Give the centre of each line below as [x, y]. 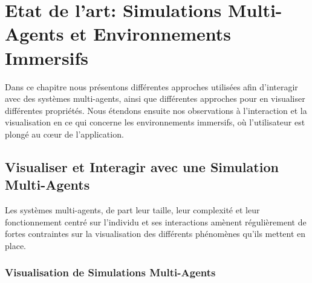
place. [15, 245]
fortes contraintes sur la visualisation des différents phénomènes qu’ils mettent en [155, 234]
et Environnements [151, 34]
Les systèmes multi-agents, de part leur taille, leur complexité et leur [132, 210]
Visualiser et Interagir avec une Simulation [142, 166]
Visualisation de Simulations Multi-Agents [110, 272]
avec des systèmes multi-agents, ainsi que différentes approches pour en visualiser [155, 98]
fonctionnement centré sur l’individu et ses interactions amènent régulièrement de [156, 221]
